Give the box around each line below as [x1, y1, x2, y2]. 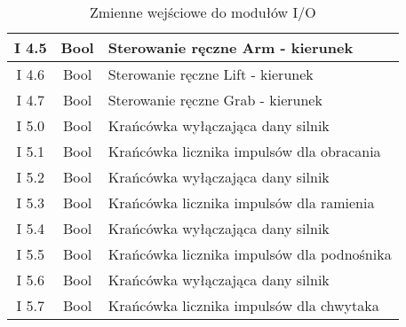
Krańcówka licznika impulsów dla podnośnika [107, 244, 392, 264]
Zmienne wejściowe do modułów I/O [89, 2, 316, 22]
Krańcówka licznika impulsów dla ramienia [107, 192, 375, 213]
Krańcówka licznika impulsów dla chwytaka [107, 295, 379, 315]
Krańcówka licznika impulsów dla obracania [107, 141, 381, 161]
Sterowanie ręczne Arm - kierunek [107, 37, 354, 58]
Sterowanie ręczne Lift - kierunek [107, 64, 314, 84]
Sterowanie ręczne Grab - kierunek [107, 90, 322, 110]
